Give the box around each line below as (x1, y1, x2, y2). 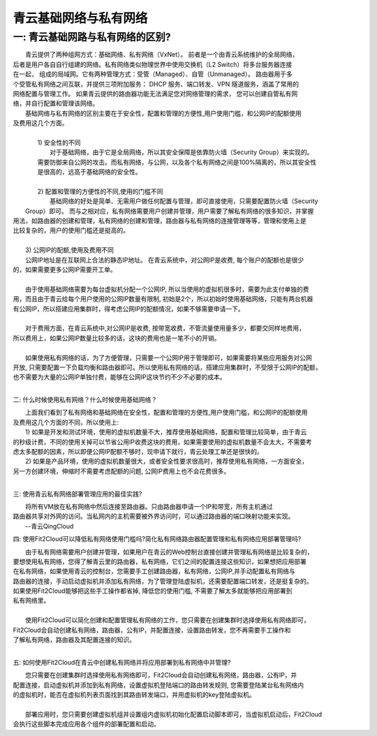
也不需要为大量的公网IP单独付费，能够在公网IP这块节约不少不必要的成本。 (13, 373, 226, 381)
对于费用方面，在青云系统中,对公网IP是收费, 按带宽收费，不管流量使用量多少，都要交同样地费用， (25, 324, 305, 332)
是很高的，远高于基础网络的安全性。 (37, 168, 142, 176)
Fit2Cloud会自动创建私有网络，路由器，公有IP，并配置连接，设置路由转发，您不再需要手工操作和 (13, 626, 291, 634)
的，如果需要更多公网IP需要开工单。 (13, 265, 117, 274)
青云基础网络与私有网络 (13, 10, 148, 26)
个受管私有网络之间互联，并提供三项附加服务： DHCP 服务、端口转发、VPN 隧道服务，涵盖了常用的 (13, 80, 300, 88)
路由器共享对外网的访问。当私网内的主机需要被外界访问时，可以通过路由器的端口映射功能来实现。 (13, 512, 295, 520)
